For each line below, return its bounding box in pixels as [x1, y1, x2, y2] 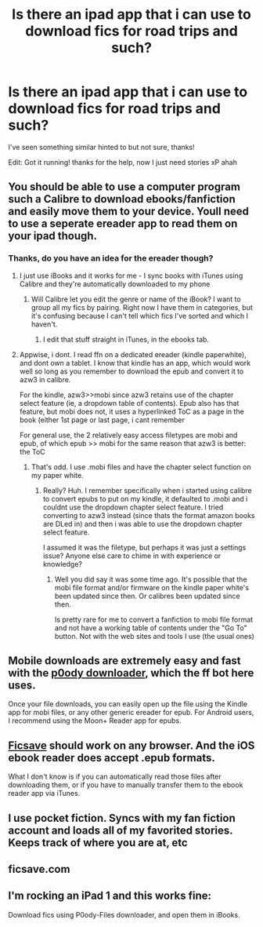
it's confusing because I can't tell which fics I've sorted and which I [31, 311, 249, 320]
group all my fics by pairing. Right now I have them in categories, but [31, 302, 253, 312]
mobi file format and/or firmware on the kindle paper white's [54, 582, 249, 592]
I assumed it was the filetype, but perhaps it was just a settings [42, 542, 247, 552]
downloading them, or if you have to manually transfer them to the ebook [8, 780, 243, 790]
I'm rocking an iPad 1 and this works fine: [8, 889, 212, 903]
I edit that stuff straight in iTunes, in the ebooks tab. [42, 334, 210, 344]
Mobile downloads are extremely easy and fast [8, 654, 241, 668]
